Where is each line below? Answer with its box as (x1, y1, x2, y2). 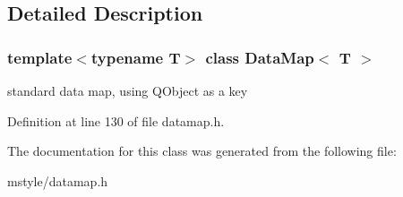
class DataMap (205, 46, 314, 68)
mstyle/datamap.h (7, 171, 108, 190)
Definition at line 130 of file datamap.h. (7, 111, 225, 130)
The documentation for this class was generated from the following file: (7, 141, 397, 160)
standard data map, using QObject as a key (7, 81, 248, 99)
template (7, 46, 73, 68)
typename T (90, 46, 181, 68)
